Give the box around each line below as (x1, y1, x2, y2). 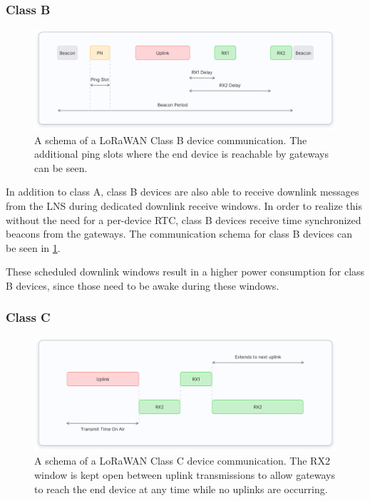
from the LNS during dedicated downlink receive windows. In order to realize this (6, 198, 362, 213)
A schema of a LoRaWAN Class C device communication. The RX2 (34, 453, 330, 468)
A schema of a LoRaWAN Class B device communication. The (34, 132, 307, 147)
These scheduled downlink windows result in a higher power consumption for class (6, 264, 365, 279)
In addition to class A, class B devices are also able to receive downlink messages (6, 184, 359, 199)
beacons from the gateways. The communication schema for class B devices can (6, 226, 352, 241)
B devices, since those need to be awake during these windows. (6, 278, 279, 293)
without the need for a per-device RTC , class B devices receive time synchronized (6, 212, 361, 227)
